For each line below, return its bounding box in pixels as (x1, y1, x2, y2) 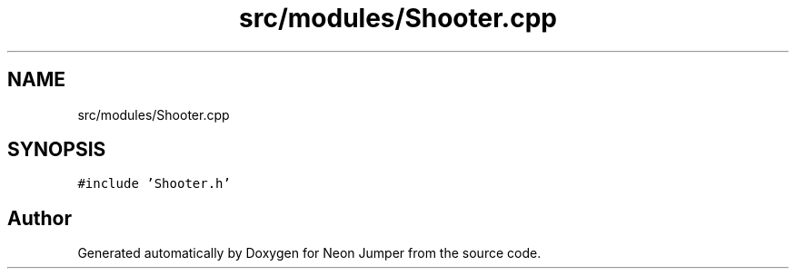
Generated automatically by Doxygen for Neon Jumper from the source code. (77, 245, 542, 261)
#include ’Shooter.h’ (77, 176, 231, 192)
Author (7, 206, 72, 230)
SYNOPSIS (7, 138, 106, 162)
